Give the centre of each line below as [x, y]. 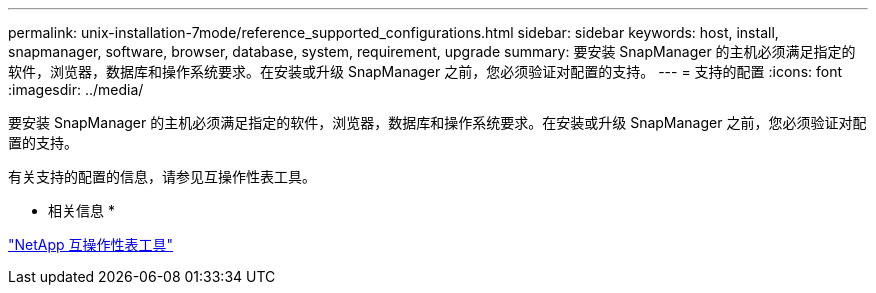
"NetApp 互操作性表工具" [91, 244]
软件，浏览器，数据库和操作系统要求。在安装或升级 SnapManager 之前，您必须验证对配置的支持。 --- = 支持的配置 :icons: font [425, 71]
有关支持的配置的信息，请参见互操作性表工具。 [162, 176]
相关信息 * [81, 210]
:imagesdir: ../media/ [76, 89]
